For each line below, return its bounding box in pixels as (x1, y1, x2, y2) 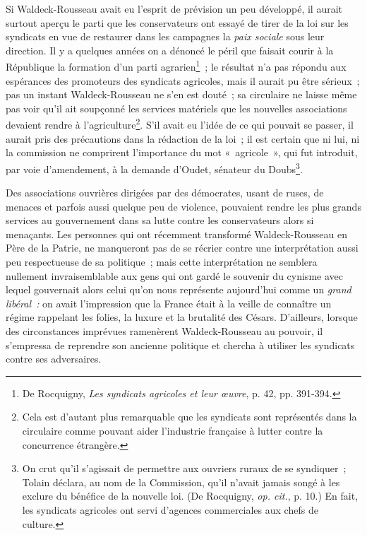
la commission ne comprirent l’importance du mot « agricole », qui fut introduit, (6, 145, 358, 160)
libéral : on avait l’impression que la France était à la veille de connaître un (6, 295, 332, 310)
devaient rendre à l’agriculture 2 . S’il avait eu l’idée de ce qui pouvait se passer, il (6, 115, 354, 132)
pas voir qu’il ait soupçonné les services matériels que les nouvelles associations (6, 100, 347, 115)
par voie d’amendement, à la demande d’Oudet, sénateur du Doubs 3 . (6, 159, 303, 176)
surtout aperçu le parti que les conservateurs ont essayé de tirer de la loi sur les (6, 15, 349, 30)
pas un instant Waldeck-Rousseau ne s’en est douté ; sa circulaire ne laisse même (6, 87, 357, 102)
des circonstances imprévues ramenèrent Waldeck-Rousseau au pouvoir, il (6, 324, 323, 339)
